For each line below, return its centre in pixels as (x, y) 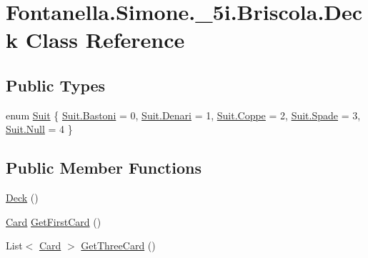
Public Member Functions (104, 168)
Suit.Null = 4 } (39, 129)
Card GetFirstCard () (54, 221)
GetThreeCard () (118, 245)
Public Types (56, 85)
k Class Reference (95, 40)
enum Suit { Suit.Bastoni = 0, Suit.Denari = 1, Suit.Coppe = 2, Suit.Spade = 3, (183, 115)
